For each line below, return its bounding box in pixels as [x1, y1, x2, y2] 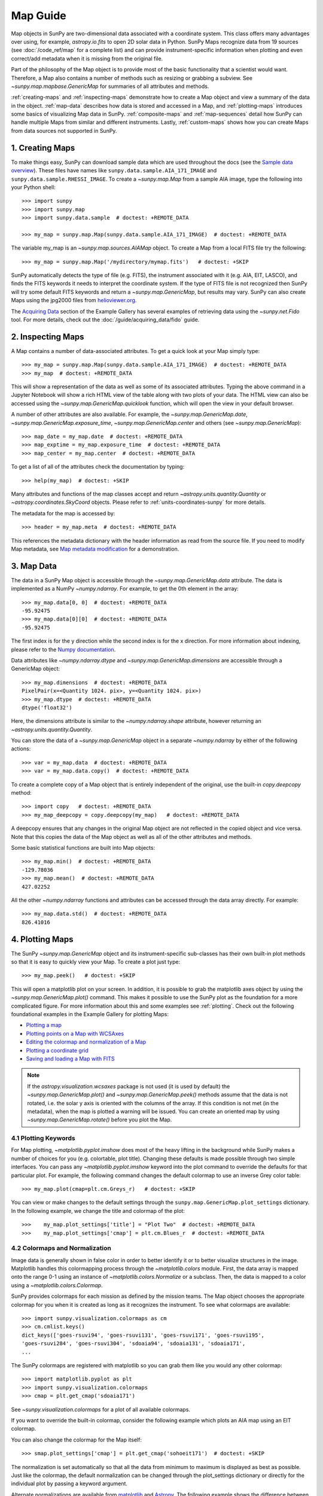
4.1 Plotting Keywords [11, 1134, 75, 1142]
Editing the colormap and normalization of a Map [26, 1038, 147, 1045]
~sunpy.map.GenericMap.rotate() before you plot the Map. [27, 1116, 172, 1123]
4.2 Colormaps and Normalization [11, 1244, 112, 1252]
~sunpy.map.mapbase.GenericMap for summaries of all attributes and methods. [11, 83, 209, 90]
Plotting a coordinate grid [26, 1047, 89, 1054]
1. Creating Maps [11, 142, 75, 153]
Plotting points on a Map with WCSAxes [26, 1030, 124, 1037]
